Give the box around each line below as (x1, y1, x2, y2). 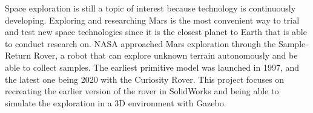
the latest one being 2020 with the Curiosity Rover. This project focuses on (5, 73, 285, 85)
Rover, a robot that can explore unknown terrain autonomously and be (33, 49, 298, 62)
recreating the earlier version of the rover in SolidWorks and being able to (5, 85, 279, 97)
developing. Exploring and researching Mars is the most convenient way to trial (5, 13, 300, 26)
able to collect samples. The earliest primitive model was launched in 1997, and (5, 60, 300, 73)
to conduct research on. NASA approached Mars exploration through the (5, 37, 276, 50)
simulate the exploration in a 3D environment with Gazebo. (5, 96, 226, 109)
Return (5, 49, 31, 62)
